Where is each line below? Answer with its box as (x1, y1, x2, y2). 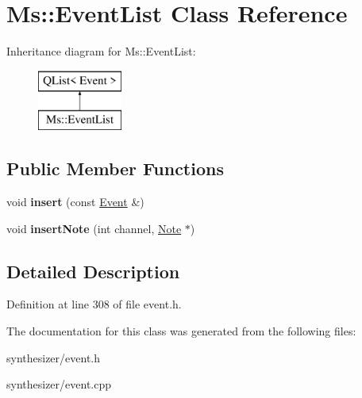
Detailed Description (6, 258, 180, 283)
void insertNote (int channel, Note (6, 220, 182, 236)
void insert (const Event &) (6, 193, 144, 210)
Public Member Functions (6, 156, 224, 181)
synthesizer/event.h (6, 349, 101, 365)
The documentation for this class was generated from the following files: (6, 323, 356, 339)
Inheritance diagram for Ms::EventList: (6, 43, 196, 59)
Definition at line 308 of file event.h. (6, 296, 182, 312)
